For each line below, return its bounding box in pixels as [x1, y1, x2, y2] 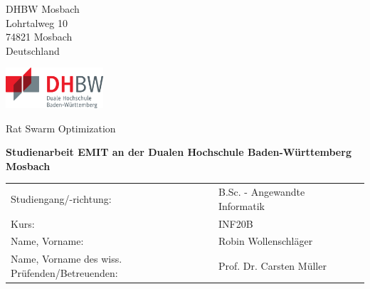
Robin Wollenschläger [218, 233, 313, 248]
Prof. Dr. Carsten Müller [218, 258, 327, 273]
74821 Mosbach [6, 29, 73, 44]
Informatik [218, 198, 265, 213]
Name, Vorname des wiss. [11, 251, 122, 266]
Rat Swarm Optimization [6, 120, 116, 135]
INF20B [218, 216, 253, 231]
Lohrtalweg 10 [6, 15, 68, 30]
